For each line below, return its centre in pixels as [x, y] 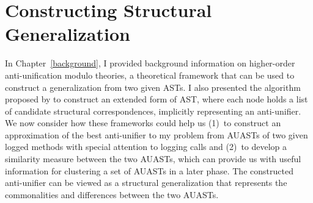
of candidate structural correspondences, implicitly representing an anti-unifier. [153, 111]
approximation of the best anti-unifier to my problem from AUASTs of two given [156, 134]
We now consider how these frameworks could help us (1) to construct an [143, 123]
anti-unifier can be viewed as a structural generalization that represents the [146, 183]
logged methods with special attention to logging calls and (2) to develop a [146, 147]
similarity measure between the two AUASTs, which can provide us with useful [153, 159]
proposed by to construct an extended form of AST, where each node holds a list [156, 99]
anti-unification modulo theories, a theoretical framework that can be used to [150, 75]
